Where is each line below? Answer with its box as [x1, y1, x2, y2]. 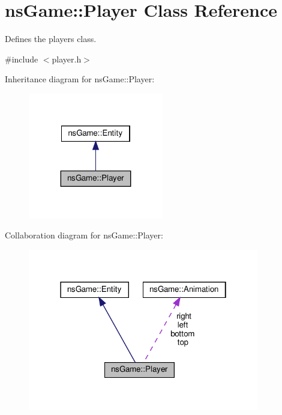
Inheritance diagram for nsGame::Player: [5, 73, 155, 85]
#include [5, 52, 38, 65]
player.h [52, 52, 82, 65]
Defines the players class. [5, 32, 97, 45]
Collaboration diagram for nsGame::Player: [5, 229, 163, 241]
